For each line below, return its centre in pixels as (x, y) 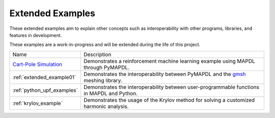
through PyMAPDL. (106, 67)
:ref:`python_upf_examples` (45, 90)
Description (97, 54)
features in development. (36, 35)
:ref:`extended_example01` (44, 77)
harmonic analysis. (106, 106)
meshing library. (103, 80)
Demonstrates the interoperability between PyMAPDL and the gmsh (165, 74)
